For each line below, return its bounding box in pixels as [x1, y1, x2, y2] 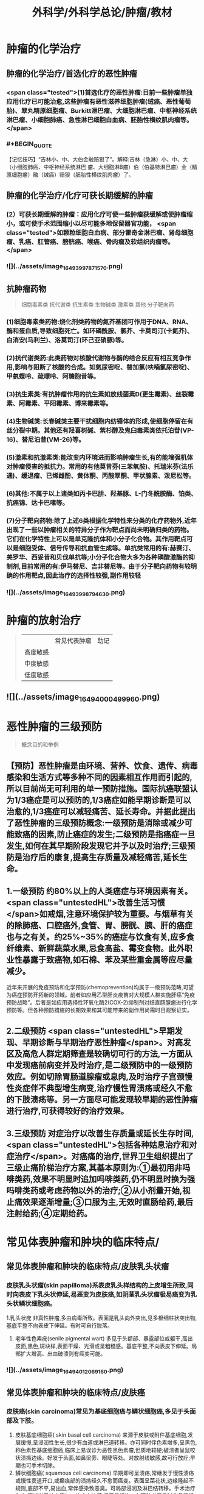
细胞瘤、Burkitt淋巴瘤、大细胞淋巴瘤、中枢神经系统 [46, 106, 197, 115]
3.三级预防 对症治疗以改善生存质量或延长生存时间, [6, 1128, 194, 1139]
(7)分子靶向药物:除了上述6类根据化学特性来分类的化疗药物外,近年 [6, 516, 197, 525]
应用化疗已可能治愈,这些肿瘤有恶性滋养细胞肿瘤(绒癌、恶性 [6, 97, 179, 105]
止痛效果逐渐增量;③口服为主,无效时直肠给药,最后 [6, 1197, 193, 1208]
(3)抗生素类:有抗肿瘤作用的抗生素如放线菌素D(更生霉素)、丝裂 [6, 390, 188, 399]
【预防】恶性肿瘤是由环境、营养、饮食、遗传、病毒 [6, 760, 198, 771]
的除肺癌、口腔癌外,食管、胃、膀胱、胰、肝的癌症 [6, 920, 193, 931]
